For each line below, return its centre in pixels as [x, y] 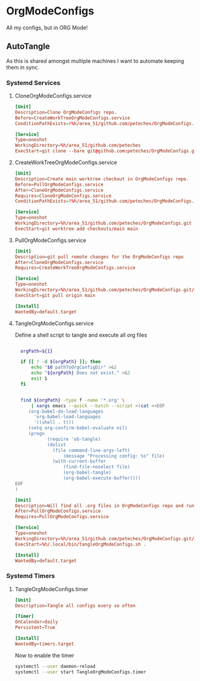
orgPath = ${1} [37, 351]
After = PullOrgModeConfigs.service [58, 511]
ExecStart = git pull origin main [55, 295]
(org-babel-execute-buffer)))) [102, 478]
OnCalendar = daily [36, 622]
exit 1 [39, 379]
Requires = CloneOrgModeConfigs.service [63, 196]
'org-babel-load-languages [67, 417]
